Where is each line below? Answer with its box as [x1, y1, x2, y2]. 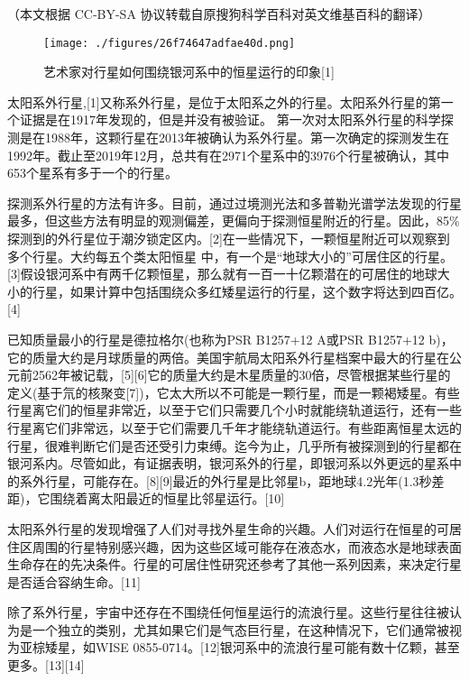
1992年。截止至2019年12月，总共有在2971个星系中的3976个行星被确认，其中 [7, 145, 449, 164]
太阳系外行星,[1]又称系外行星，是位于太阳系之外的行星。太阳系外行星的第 [7, 92, 441, 111]
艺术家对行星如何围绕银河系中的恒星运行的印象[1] [43, 62, 335, 81]
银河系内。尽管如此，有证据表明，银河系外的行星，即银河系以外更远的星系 [7, 454, 449, 473]
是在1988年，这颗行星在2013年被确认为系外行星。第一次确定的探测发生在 [19, 128, 449, 147]
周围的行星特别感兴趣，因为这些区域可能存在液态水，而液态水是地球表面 [32, 537, 462, 556]
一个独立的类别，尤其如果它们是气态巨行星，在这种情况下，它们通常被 [32, 620, 449, 639]
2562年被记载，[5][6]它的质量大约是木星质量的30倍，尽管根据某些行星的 [32, 365, 451, 384]
